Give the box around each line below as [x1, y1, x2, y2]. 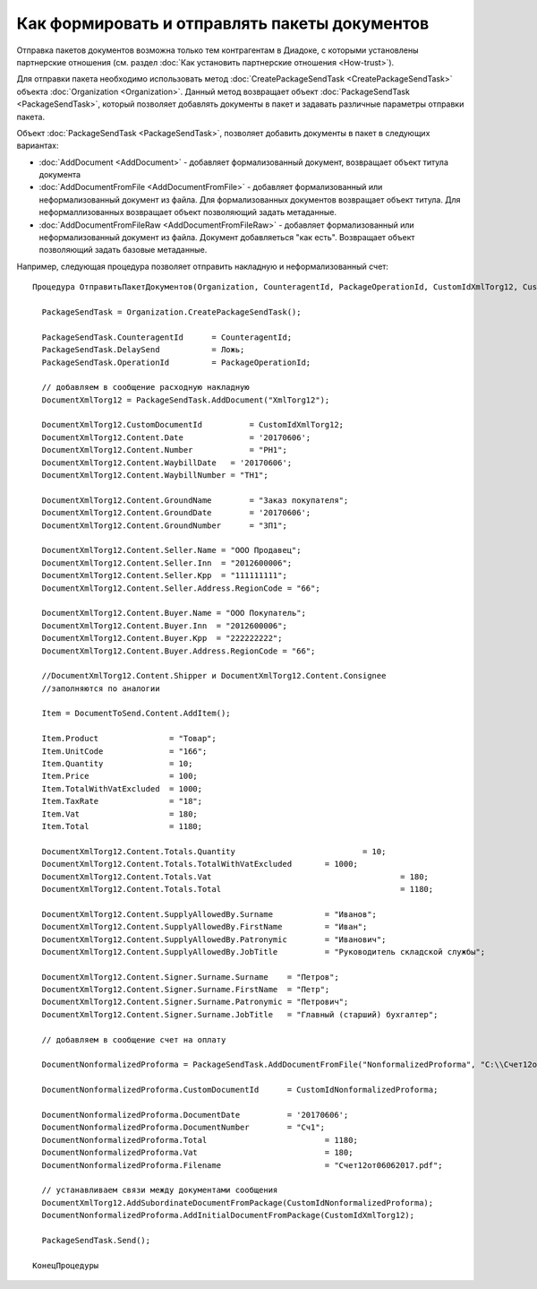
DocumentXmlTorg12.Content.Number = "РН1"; [41, 445, 288, 455]
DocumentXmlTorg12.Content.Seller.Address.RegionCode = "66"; [41, 583, 321, 593]
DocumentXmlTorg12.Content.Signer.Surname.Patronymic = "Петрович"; [41, 997, 349, 1008]
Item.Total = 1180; [41, 821, 203, 831]
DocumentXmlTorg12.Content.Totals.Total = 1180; [41, 884, 434, 894]
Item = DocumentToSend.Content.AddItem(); [41, 708, 232, 719]
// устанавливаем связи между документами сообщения [41, 1185, 278, 1196]
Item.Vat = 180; [41, 809, 199, 819]
